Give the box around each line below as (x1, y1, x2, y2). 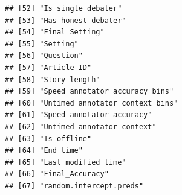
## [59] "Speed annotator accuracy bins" (5, 87, 174, 96)
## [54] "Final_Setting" (5, 28, 105, 37)
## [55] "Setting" (5, 39, 79, 48)
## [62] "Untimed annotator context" (5, 122, 157, 131)
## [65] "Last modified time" (5, 158, 126, 167)
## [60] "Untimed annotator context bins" (5, 98, 178, 107)
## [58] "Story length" (5, 75, 100, 84)
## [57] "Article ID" (5, 63, 92, 72)
